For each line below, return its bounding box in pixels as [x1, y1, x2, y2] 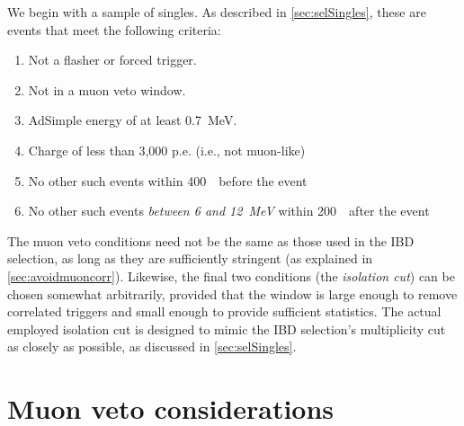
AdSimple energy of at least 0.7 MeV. [28, 111, 237, 129]
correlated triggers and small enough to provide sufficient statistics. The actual [7, 302, 442, 321]
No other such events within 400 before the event [28, 171, 308, 190]
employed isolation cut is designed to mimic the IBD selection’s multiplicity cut [7, 319, 446, 338]
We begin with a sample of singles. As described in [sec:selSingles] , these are [7, 3, 426, 21]
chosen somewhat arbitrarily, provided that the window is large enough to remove [7, 284, 458, 303]
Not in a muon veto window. [28, 80, 186, 99]
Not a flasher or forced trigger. [28, 50, 197, 69]
